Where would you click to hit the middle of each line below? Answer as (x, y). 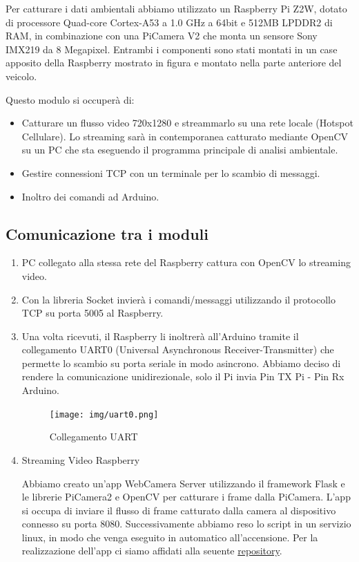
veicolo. (21, 76)
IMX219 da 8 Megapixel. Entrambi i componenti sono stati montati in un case (172, 49)
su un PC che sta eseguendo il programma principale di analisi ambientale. (180, 150)
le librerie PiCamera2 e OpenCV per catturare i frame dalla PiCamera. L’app (186, 497)
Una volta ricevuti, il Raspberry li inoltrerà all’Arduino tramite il (160, 336)
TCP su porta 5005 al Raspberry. (93, 313)
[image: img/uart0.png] (104, 414)
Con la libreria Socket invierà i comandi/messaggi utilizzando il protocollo (178, 299)
